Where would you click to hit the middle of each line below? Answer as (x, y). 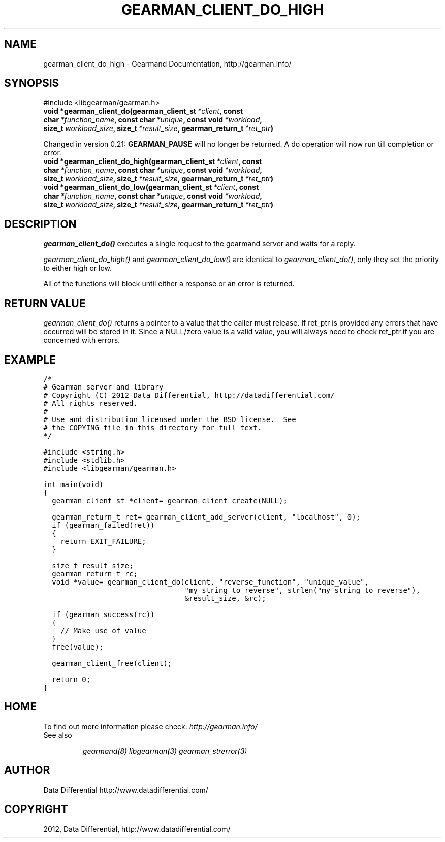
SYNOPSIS (32, 83)
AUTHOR (27, 770)
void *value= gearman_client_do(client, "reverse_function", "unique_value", (210, 582)
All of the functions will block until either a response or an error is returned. (169, 284)
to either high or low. (78, 268)
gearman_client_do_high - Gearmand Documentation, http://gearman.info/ (167, 63)
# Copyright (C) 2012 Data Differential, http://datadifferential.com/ (189, 395)
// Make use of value (103, 630)
